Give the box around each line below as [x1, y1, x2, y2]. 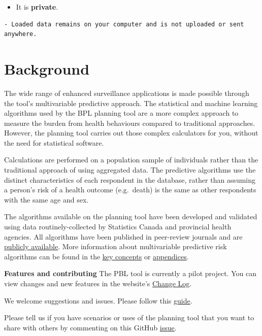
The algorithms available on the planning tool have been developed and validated [4, 211, 257, 222]
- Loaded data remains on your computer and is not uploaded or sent [4, 20, 244, 28]
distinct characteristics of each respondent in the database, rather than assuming [4, 174, 256, 185]
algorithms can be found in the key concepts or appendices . [4, 251, 189, 261]
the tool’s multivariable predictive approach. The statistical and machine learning [4, 97, 258, 108]
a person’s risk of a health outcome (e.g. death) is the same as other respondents [4, 184, 256, 195]
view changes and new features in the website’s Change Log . [4, 278, 192, 288]
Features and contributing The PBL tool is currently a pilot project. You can [4, 268, 256, 279]
